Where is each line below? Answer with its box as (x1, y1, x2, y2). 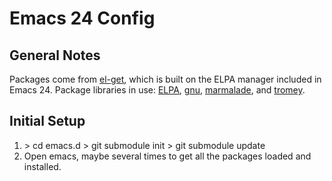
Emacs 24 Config (9, 7, 156, 30)
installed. (23, 160, 62, 172)
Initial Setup (9, 113, 86, 130)
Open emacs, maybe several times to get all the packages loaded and (23, 150, 312, 162)
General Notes (9, 47, 101, 64)
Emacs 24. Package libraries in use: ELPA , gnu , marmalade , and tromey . (9, 84, 306, 96)
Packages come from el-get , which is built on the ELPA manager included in (9, 73, 322, 85)
